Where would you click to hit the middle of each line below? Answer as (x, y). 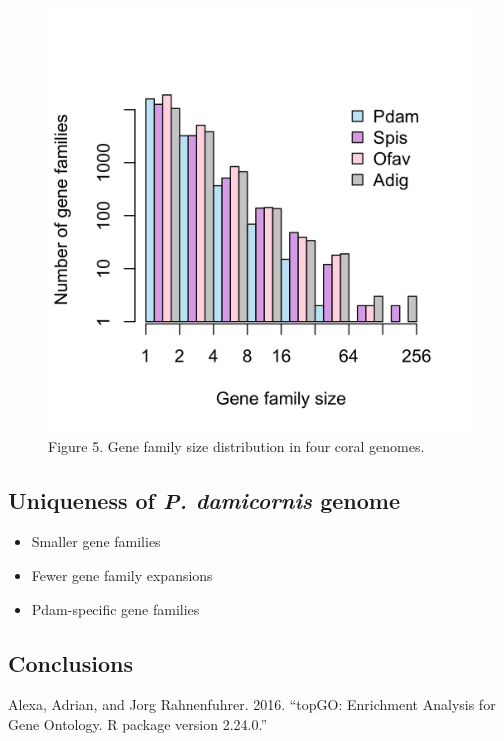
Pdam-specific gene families (115, 608)
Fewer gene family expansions (122, 574)
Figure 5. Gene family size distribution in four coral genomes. (236, 445)
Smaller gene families (96, 541)
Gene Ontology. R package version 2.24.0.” (138, 723)
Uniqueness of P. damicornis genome (204, 499)
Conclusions (71, 662)
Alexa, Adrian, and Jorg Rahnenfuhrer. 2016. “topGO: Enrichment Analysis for (252, 704)
